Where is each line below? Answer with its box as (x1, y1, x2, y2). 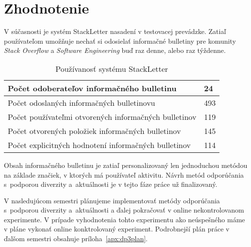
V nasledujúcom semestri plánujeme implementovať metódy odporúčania (4, 195, 220, 205)
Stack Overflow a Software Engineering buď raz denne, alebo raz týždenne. (4, 45, 226, 55)
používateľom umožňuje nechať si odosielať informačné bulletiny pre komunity (4, 35, 236, 46)
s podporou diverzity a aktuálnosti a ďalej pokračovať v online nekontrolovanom (4, 205, 244, 215)
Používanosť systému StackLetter (55, 63, 168, 74)
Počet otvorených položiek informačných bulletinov (8, 125, 181, 136)
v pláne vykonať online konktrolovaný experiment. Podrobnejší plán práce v (4, 224, 230, 234)
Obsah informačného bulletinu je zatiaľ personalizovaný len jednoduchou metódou (4, 160, 248, 170)
